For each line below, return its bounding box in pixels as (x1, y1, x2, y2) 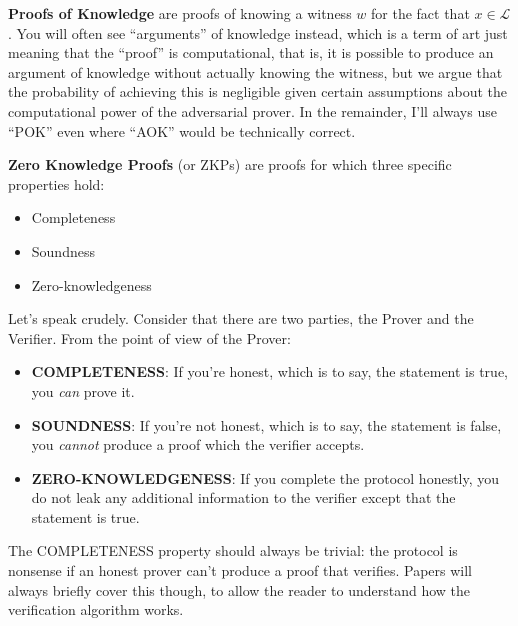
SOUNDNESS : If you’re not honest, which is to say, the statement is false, (31, 414, 502, 435)
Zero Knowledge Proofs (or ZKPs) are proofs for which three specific (8, 154, 452, 175)
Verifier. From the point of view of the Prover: (8, 327, 291, 348)
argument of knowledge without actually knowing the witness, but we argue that (8, 61, 503, 82)
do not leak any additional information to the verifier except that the (31, 487, 456, 508)
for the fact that (371, 3, 470, 23)
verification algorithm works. (8, 599, 184, 620)
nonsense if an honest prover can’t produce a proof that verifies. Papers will (8, 560, 473, 581)
